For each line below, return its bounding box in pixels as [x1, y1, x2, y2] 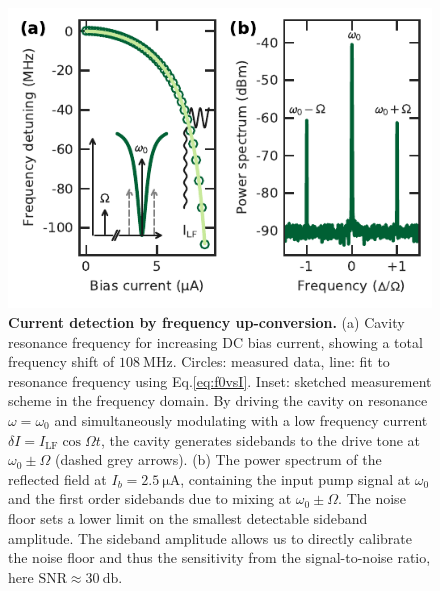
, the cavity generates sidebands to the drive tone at [100, 429, 421, 450]
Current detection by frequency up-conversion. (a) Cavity [8, 312, 405, 333]
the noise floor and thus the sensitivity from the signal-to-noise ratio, [8, 547, 431, 568]
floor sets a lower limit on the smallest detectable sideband [8, 507, 368, 528]
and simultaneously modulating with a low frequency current [54, 409, 428, 430]
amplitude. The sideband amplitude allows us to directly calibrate [8, 527, 412, 548]
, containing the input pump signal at [180, 468, 411, 489]
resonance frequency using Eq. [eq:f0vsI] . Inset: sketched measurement [8, 370, 432, 391]
